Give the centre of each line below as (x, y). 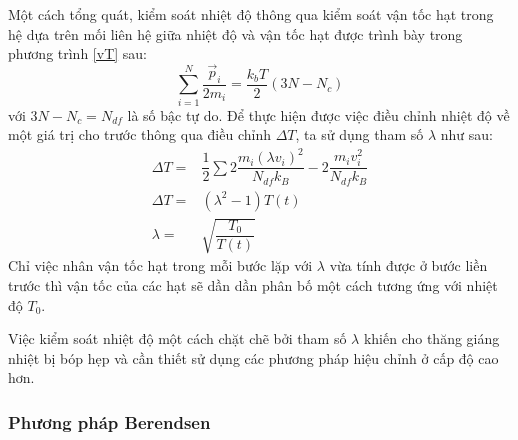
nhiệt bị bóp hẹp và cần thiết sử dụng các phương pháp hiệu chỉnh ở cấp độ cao (253, 357)
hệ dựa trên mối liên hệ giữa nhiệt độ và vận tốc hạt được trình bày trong (235, 33)
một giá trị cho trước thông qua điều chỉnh (139, 134)
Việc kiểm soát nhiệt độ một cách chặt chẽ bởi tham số (177, 338)
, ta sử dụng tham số (359, 134)
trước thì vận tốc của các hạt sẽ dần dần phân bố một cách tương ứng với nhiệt (253, 285)
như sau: (466, 134)
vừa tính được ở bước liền (408, 265)
